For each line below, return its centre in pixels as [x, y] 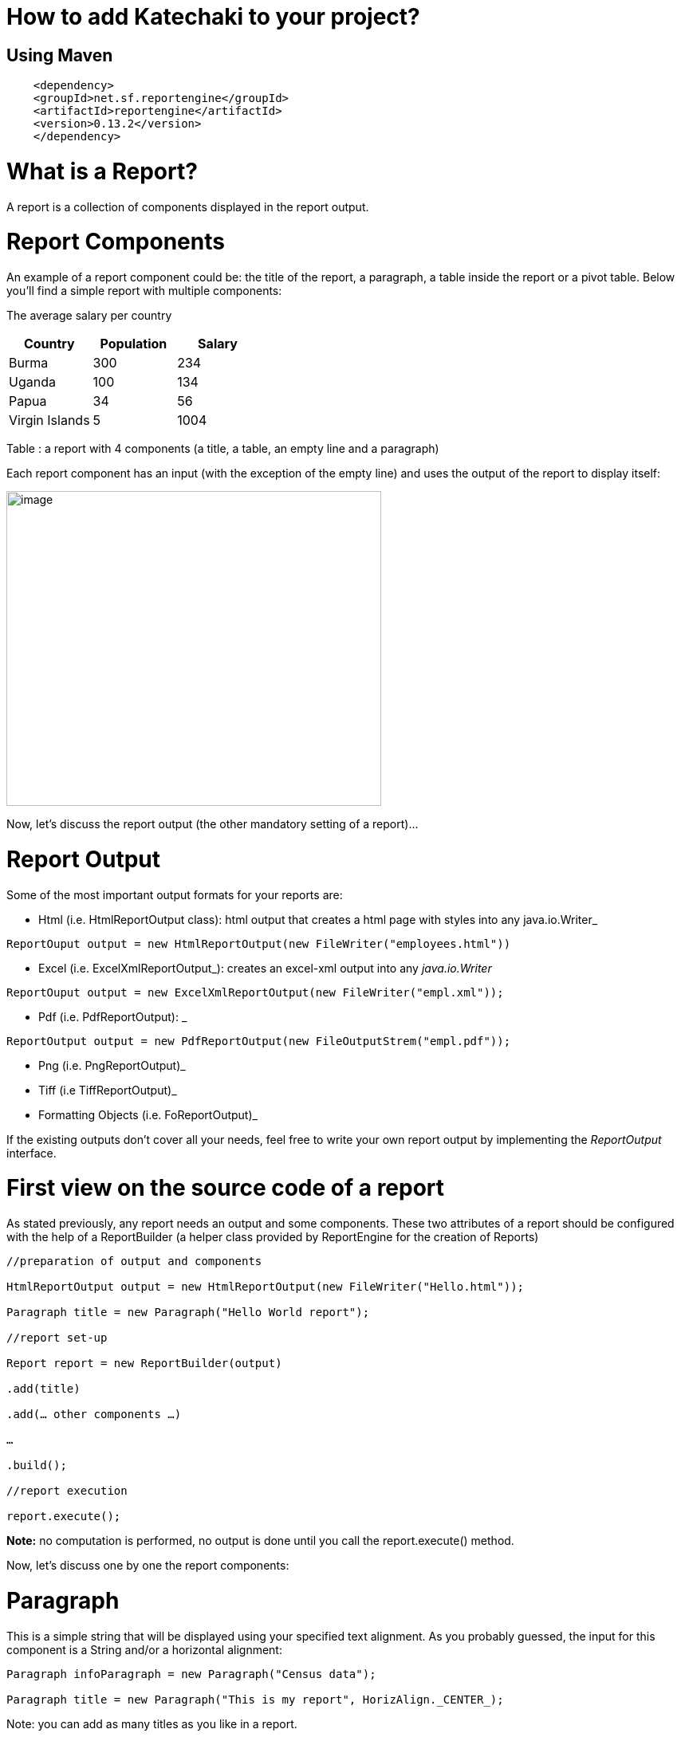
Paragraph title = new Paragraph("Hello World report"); [188, 1313]
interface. [31, 1153]
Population [134, 344]
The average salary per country [89, 316]
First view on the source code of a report [226, 1188]
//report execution [67, 1491]
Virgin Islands [49, 420]
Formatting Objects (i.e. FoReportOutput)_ [148, 1114]
